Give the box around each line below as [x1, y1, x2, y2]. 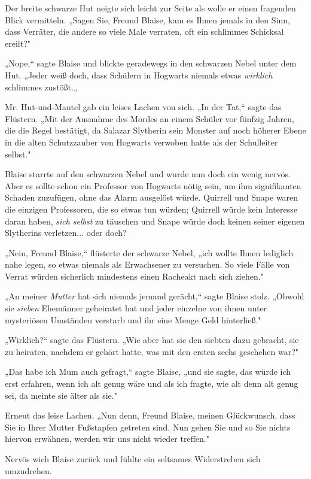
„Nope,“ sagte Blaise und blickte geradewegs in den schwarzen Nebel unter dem [5, 57, 297, 69]
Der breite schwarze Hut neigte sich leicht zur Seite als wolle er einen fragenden [5, 2, 296, 14]
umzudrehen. [5, 464, 52, 477]
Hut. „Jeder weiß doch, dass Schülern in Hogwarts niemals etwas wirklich [5, 68, 273, 81]
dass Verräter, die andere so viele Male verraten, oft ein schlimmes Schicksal [5, 25, 284, 38]
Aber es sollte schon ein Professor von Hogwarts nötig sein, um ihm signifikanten [5, 179, 301, 192]
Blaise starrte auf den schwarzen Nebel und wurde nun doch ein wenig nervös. [5, 168, 291, 180]
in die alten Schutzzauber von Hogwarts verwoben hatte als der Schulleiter [5, 135, 278, 148]
